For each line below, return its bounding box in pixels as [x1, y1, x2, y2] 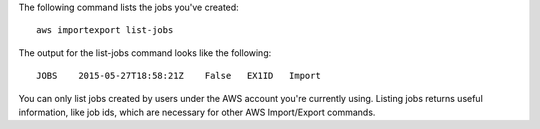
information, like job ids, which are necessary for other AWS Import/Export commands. [18, 106, 376, 118]
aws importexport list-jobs [36, 25, 174, 36]
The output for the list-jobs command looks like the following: [18, 46, 272, 59]
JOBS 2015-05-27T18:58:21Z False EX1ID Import [36, 70, 322, 82]
